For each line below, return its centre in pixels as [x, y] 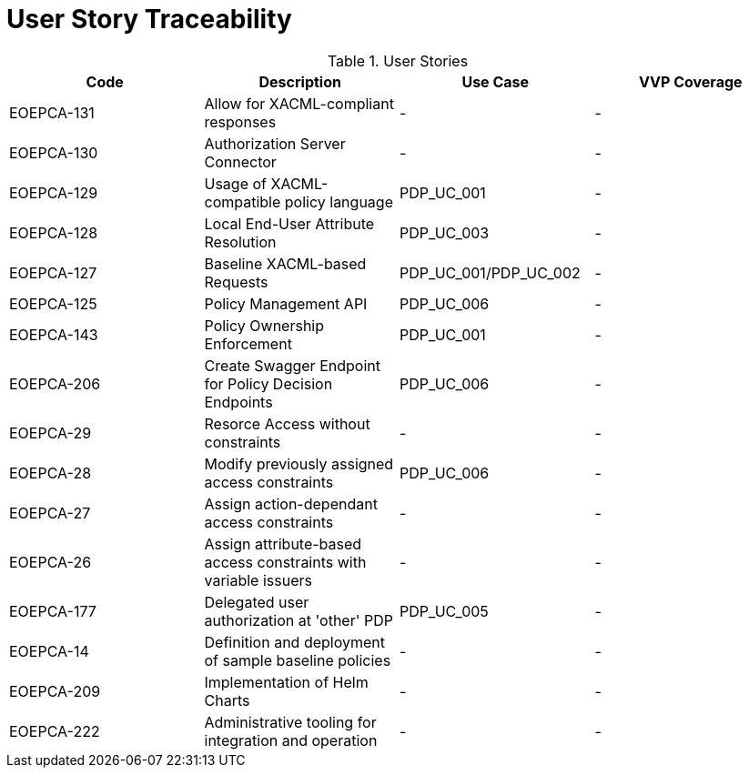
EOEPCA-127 [53, 272]
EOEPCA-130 [54, 152]
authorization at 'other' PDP [299, 620]
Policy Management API [286, 303]
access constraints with [285, 562]
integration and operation [291, 740]
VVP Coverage [690, 81]
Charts [227, 700]
